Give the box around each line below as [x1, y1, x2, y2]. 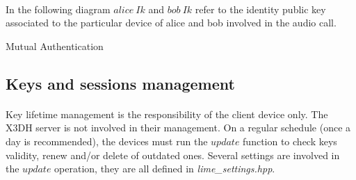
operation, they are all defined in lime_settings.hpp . [54, 161, 275, 176]
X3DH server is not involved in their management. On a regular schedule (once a [6, 120, 351, 135]
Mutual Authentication [6, 38, 104, 53]
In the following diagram [6, 1, 111, 16]
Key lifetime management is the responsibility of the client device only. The [6, 106, 328, 121]
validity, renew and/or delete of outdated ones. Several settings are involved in [6, 147, 340, 162]
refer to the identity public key [195, 1, 326, 16]
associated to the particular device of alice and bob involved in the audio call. [6, 15, 337, 30]
